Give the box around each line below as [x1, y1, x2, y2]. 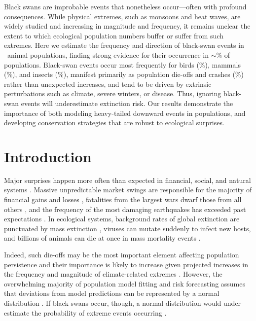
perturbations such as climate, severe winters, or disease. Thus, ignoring [4, 88, 221, 99]
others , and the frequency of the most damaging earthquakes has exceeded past [4, 204, 246, 214]
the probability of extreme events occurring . [32, 307, 167, 318]
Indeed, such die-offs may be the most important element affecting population [4, 250, 239, 259]
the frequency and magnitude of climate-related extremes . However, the [4, 269, 222, 279]
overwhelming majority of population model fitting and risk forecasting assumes [4, 278, 246, 288]
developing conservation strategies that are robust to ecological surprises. [4, 117, 224, 128]
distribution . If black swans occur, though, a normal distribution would [4, 297, 221, 308]
